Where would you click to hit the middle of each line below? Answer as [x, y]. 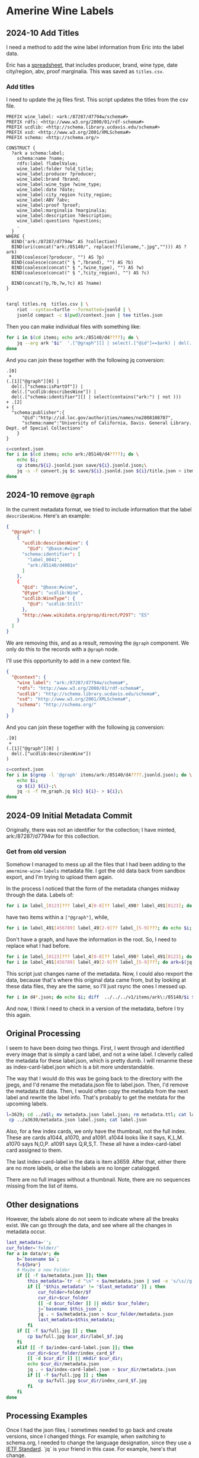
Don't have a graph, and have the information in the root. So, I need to [91, 939]
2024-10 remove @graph [50, 495]
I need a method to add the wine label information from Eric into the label [95, 47]
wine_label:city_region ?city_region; [65, 195]
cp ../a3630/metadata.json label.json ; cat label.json [78, 1120]
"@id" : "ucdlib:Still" [55, 604]
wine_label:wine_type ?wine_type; [59, 185]
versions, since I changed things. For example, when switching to [86, 1437]
